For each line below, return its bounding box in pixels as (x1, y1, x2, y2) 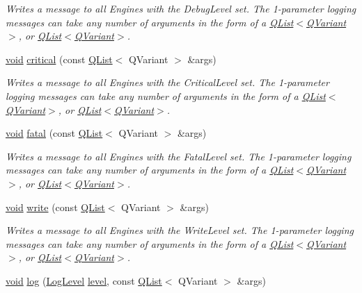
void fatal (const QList (6, 126, 103, 140)
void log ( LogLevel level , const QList (6, 273, 162, 287)
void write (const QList (6, 199, 105, 214)
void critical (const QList (6, 51, 113, 66)
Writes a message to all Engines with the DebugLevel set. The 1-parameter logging (6, 1, 356, 15)
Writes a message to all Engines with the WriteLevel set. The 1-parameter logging (6, 223, 354, 237)
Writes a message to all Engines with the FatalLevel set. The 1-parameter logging (6, 149, 352, 163)
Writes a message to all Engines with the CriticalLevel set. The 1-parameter (6, 75, 329, 90)
